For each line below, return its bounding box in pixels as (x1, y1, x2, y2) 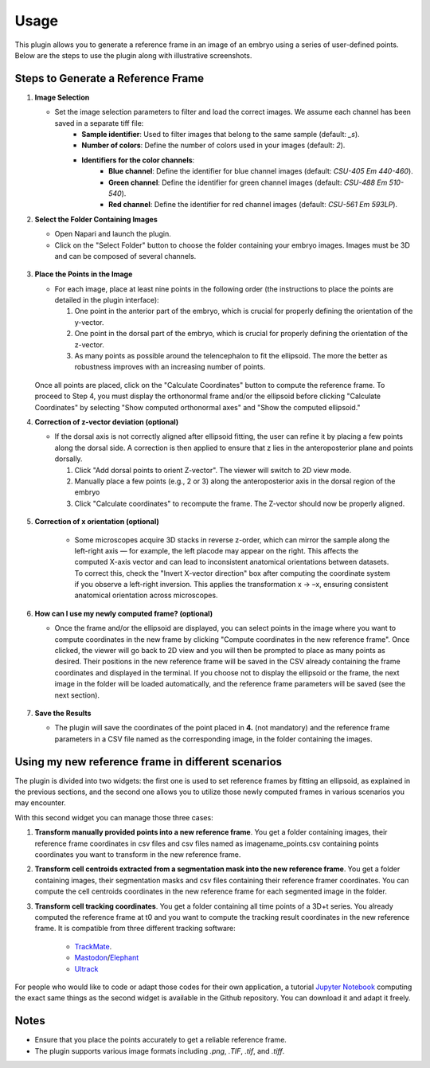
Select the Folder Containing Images (34, 214, 158, 224)
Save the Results (34, 708, 92, 718)
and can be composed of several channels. (54, 251, 197, 260)
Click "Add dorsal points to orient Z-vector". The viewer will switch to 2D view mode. (74, 465, 352, 475)
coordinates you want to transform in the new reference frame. (34, 850, 241, 859)
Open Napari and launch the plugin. (54, 229, 171, 239)
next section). (54, 690, 100, 700)
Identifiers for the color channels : (81, 155, 195, 165)
